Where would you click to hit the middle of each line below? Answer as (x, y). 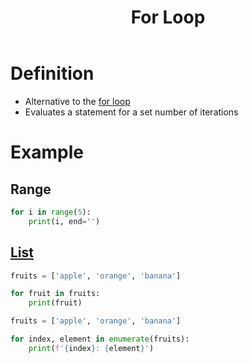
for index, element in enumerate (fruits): (100, 339)
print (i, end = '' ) (64, 221)
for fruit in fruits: (55, 294)
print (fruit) (55, 303)
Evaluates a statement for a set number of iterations (131, 112)
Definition (52, 73)
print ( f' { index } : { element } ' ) (91, 348)
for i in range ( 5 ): (51, 212)
